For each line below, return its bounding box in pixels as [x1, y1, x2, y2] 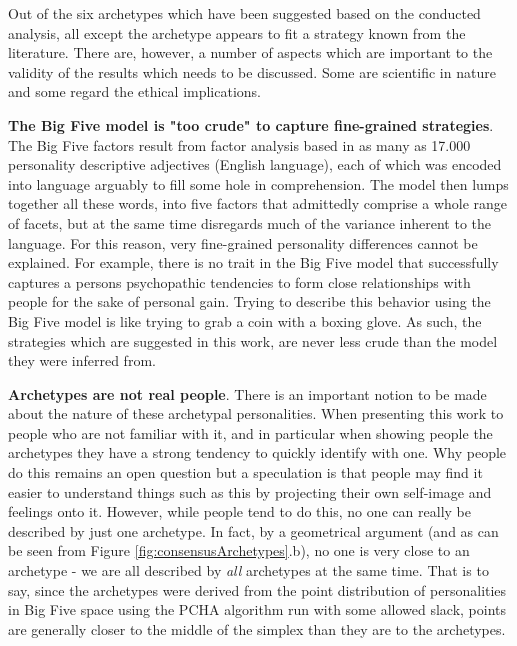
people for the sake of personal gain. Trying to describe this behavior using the [8, 291, 491, 312]
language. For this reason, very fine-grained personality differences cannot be [8, 232, 478, 253]
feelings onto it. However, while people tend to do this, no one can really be [8, 501, 471, 522]
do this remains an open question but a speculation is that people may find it [8, 462, 483, 483]
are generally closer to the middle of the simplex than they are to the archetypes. [8, 618, 506, 639]
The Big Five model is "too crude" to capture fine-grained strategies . [8, 114, 494, 135]
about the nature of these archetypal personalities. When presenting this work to [8, 403, 504, 424]
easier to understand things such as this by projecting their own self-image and [8, 481, 492, 502]
